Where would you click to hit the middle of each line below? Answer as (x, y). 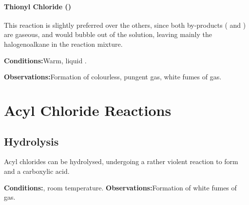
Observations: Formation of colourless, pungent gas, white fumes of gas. (113, 77)
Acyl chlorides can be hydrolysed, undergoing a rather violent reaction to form (121, 161)
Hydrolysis (31, 141)
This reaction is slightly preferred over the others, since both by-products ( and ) (125, 25)
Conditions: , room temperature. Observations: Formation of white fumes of (120, 187)
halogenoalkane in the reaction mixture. (63, 44)
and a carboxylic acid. (37, 171)
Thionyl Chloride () (38, 6)
